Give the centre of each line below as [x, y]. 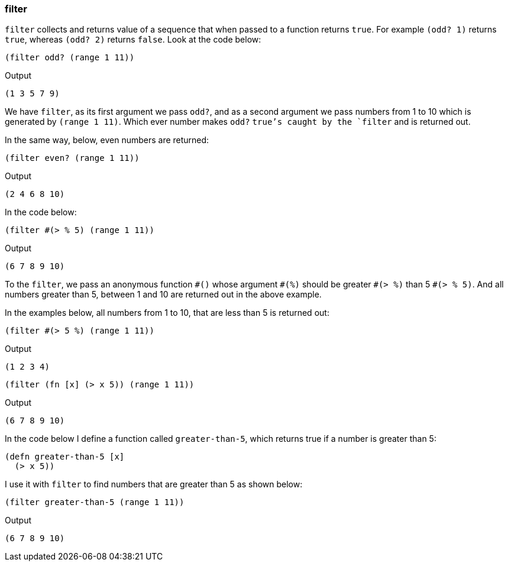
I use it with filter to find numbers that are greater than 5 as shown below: [154, 484]
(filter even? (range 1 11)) [72, 158]
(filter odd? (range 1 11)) [70, 58]
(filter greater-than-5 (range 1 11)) [95, 502]
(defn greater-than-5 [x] [65, 457]
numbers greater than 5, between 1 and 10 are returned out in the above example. [163, 295]
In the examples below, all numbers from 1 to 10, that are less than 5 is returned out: [167, 313]
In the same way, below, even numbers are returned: [107, 140]
